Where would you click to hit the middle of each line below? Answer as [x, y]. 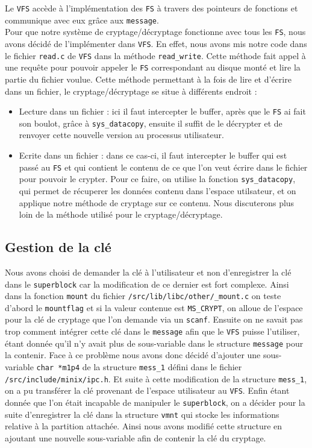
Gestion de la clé [58, 247]
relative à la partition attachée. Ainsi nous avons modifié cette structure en [144, 426]
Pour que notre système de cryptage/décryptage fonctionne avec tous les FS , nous [155, 32]
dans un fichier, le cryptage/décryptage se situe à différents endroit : [131, 91]
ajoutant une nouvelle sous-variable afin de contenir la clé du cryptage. [136, 437]
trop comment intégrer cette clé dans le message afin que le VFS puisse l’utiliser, [152, 331]
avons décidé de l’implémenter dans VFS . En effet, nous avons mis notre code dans [156, 43]
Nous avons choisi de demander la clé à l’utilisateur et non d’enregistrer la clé [148, 272]
